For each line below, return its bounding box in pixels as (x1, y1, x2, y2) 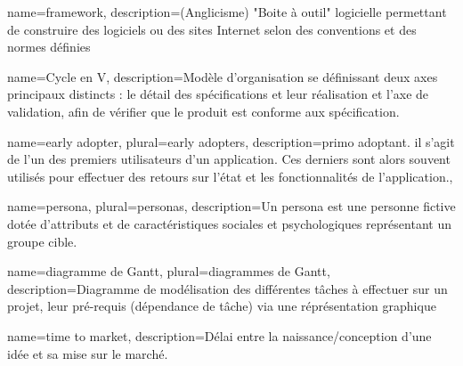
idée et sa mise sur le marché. (7, 344, 168, 362)
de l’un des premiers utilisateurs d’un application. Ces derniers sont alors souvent (7, 150, 451, 168)
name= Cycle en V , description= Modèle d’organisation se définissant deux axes (7, 67, 438, 85)
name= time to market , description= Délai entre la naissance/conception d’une (7, 326, 432, 345)
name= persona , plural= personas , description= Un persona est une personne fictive (7, 197, 456, 216)
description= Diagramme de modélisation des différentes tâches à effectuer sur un (7, 279, 448, 297)
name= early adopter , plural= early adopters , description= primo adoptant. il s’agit (7, 132, 455, 150)
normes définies (7, 37, 91, 56)
